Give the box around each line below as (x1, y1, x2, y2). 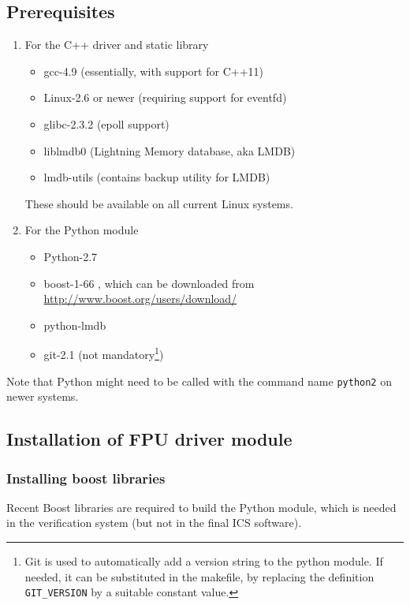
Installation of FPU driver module (6, 427, 293, 451)
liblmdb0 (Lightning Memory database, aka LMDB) (43, 142, 296, 159)
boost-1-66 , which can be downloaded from (43, 274, 255, 291)
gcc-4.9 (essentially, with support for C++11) (43, 62, 263, 79)
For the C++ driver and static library (24, 36, 209, 53)
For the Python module (24, 222, 139, 238)
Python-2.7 (43, 248, 98, 264)
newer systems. (6, 388, 79, 405)
